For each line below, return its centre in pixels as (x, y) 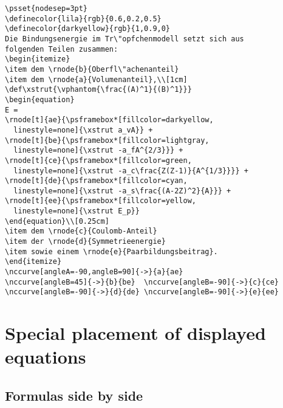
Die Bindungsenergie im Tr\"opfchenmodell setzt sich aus (124, 39)
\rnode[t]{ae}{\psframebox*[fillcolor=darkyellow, (109, 120)
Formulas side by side (74, 395)
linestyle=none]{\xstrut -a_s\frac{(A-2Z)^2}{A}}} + (122, 191)
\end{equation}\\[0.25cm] (57, 221)
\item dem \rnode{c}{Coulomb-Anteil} (81, 231)
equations (46, 357)
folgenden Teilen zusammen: (62, 49)
